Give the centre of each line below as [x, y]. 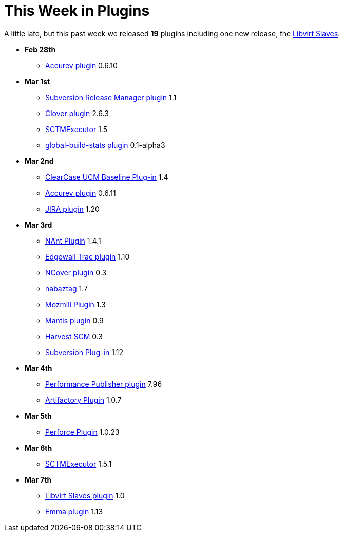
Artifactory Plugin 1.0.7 [83, 400]
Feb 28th [40, 49]
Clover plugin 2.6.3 [77, 113]
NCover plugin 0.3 [76, 272]
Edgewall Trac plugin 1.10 [88, 256]
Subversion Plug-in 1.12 [84, 352]
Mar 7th [38, 479]
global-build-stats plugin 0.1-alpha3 [105, 145]
